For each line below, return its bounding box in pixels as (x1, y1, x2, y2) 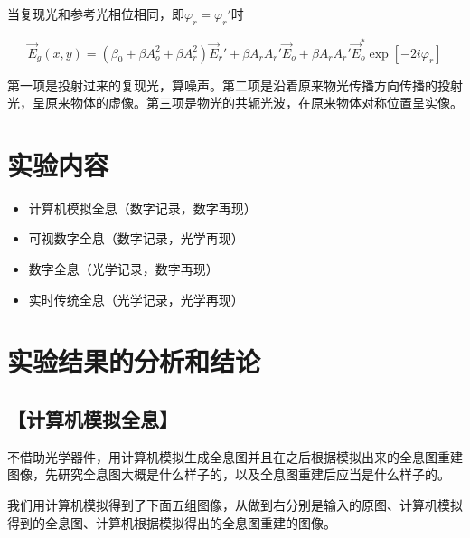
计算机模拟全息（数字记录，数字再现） (28, 198, 257, 217)
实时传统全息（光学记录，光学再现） (28, 289, 244, 308)
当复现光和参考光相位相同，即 (7, 5, 184, 23)
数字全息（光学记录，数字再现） (28, 260, 219, 278)
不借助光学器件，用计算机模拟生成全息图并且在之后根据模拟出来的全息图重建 (7, 447, 463, 466)
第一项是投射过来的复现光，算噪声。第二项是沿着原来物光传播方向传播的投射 (7, 75, 463, 94)
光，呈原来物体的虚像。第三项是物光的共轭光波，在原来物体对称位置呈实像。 (7, 93, 463, 112)
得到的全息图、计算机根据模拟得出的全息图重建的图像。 (7, 513, 336, 532)
